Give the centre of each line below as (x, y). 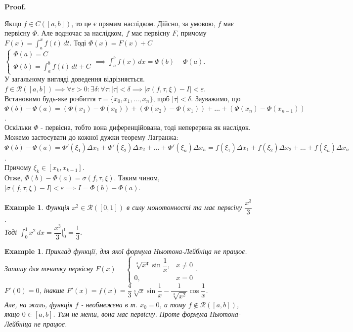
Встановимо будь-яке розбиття (50, 98)
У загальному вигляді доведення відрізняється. (75, 79)
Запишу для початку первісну (49, 269)
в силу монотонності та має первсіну (184, 207)
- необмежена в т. (109, 304)
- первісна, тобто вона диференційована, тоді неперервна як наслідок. (146, 127)
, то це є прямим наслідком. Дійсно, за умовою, (143, 23)
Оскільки (18, 127)
